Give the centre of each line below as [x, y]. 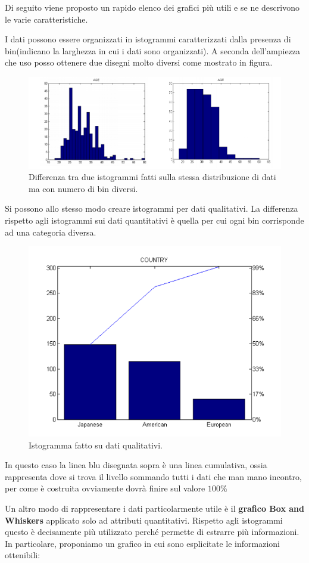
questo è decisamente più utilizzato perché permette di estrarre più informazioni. [152, 532]
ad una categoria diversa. [51, 232]
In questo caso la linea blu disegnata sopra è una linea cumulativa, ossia [136, 465]
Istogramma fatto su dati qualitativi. [96, 445]
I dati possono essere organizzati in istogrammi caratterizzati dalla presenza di [148, 39]
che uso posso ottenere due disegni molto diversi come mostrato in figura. [139, 62]
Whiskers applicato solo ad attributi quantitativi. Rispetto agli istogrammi [144, 520]
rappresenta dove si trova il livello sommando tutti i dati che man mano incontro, [153, 476]
